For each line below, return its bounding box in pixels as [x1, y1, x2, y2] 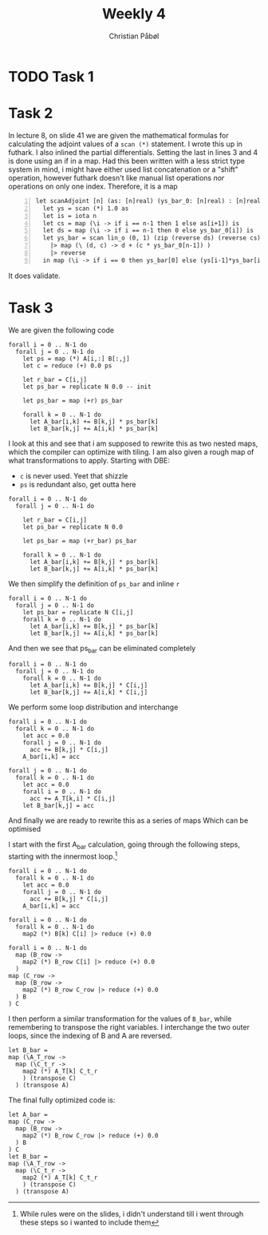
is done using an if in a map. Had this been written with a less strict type [8, 156, 246, 165]
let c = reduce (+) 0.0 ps [22, 361, 112, 370]
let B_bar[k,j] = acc [22, 802, 94, 810]
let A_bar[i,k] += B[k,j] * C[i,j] [29, 681, 148, 689]
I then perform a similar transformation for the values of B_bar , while [8, 1014, 232, 1023]
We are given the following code [8, 325, 114, 335]
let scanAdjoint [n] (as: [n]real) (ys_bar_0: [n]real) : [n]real [35, 197, 262, 205]
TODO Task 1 [8, 67, 94, 85]
